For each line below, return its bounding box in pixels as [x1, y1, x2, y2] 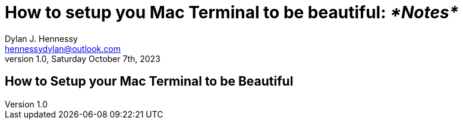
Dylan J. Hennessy [5, 33, 78, 44]
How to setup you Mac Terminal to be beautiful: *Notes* [5, 2, 459, 22]
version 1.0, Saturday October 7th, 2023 [5, 53, 160, 64]
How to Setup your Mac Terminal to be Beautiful [5, 74, 294, 89]
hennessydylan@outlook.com [5, 43, 121, 54]
